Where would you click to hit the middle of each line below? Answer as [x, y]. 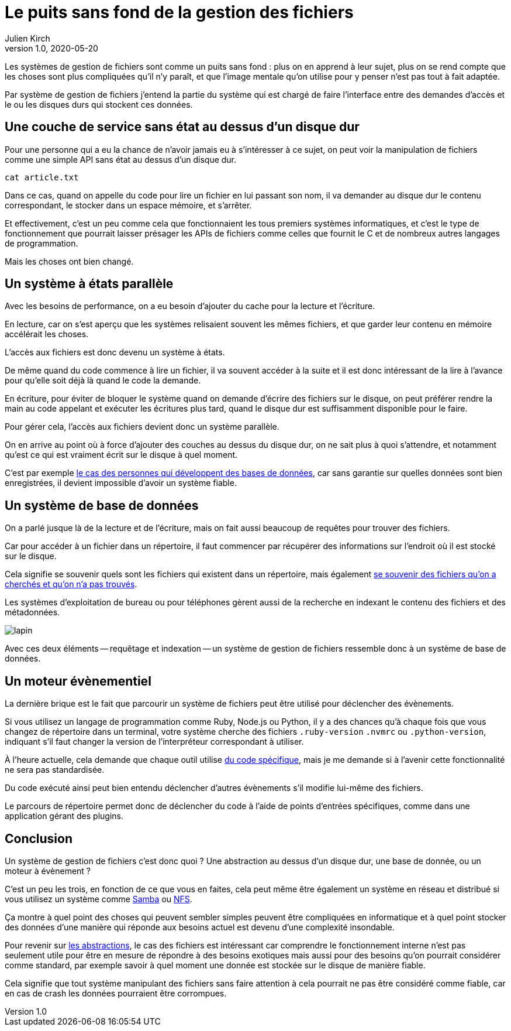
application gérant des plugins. [64, 816]
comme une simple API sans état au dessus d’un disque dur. [121, 159]
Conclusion [39, 838]
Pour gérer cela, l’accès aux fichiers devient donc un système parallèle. [142, 427]
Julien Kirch [27, 38]
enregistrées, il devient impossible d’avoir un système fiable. [121, 483]
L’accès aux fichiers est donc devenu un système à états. [115, 352]
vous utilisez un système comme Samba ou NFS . [99, 899]
